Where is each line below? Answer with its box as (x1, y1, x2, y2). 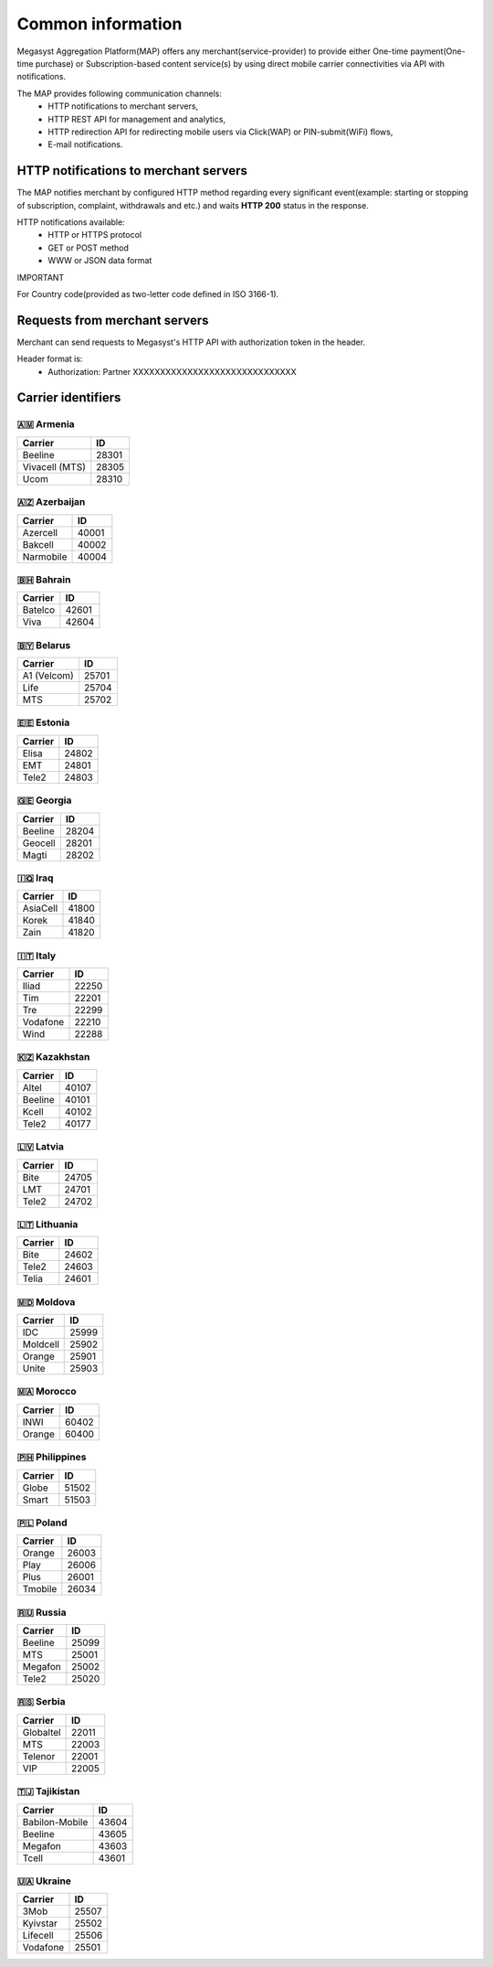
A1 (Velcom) (22, 669, 75, 682)
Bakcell (22, 538, 54, 551)
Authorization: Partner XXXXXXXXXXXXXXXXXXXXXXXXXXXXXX (47, 366, 297, 377)
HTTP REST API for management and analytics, (47, 113, 226, 124)
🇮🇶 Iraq (16, 871, 54, 884)
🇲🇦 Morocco (16, 1385, 77, 1398)
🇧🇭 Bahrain (16, 572, 71, 585)
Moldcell (22, 1338, 59, 1351)
